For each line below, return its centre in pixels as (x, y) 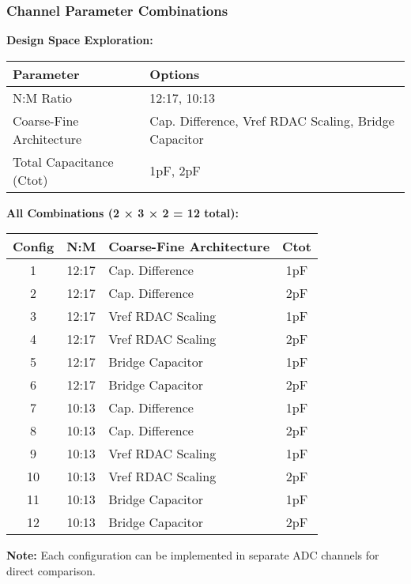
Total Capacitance (63, 161)
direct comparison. (51, 571)
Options (175, 73)
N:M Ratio (42, 97)
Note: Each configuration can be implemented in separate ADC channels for (193, 555)
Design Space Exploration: (80, 40)
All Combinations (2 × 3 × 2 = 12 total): (123, 212)
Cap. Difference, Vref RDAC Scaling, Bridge (272, 120)
